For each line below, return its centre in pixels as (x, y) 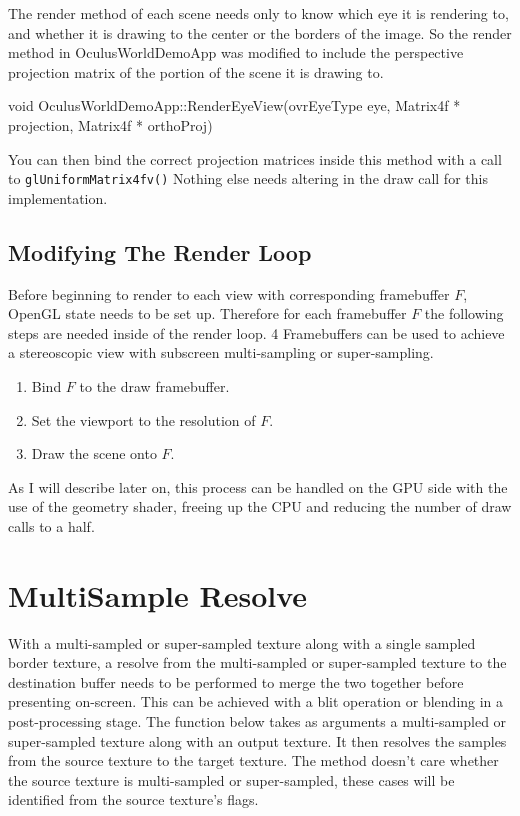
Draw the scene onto (94, 453)
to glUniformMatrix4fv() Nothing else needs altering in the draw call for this (248, 178)
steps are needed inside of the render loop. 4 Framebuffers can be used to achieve (256, 332)
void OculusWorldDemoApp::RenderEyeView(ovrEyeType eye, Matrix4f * (234, 105)
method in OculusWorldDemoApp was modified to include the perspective (236, 52)
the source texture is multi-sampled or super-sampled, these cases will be (231, 779)
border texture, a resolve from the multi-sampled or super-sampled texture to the (257, 662)
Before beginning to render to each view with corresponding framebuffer (229, 293)
